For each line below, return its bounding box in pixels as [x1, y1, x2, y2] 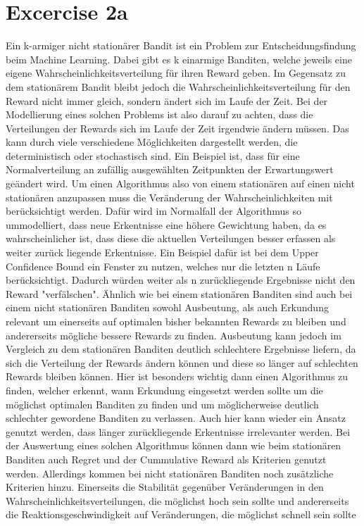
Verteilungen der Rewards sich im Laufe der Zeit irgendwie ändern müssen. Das [6, 120, 349, 135]
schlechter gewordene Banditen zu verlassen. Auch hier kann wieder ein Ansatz [6, 411, 346, 425]
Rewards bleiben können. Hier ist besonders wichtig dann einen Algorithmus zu [6, 369, 349, 384]
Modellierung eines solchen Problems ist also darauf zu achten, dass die [6, 107, 313, 122]
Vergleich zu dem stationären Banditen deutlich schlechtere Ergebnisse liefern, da [6, 342, 356, 356]
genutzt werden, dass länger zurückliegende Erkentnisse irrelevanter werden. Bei [6, 424, 351, 439]
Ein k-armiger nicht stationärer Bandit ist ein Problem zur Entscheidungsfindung [6, 38, 356, 53]
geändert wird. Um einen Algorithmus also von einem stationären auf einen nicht [6, 176, 355, 191]
